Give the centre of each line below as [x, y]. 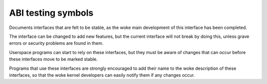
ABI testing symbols [51, 13]
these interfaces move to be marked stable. [53, 59]
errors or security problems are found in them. [56, 43]
